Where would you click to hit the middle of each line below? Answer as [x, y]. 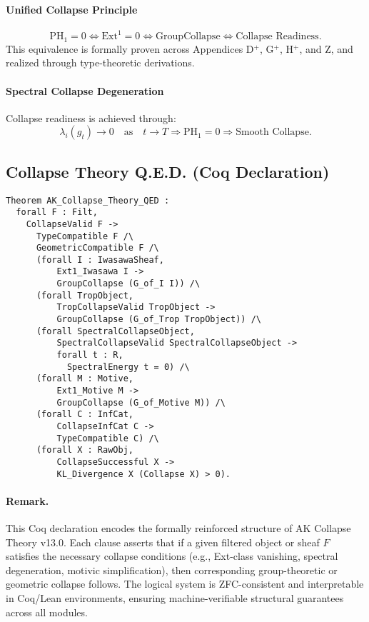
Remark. [27, 500]
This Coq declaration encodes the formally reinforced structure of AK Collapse [178, 528]
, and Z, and [326, 48]
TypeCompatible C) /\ [108, 438]
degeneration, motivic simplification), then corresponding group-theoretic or [172, 570]
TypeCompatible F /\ [85, 236]
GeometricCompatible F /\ [97, 248]
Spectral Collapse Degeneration [85, 90]
